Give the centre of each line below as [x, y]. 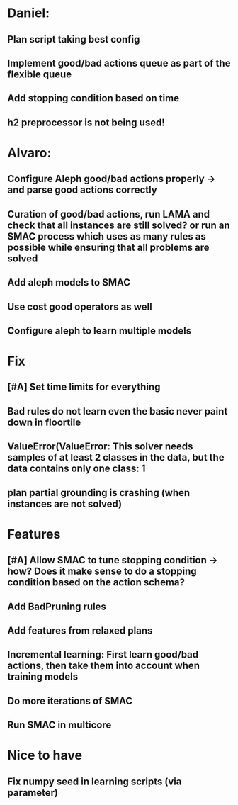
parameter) [33, 793]
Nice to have [45, 755]
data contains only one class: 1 [76, 469]
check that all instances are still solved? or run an [119, 225]
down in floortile [44, 422]
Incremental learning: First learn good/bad [103, 654]
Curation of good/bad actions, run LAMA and [109, 214]
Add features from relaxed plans [80, 631]
